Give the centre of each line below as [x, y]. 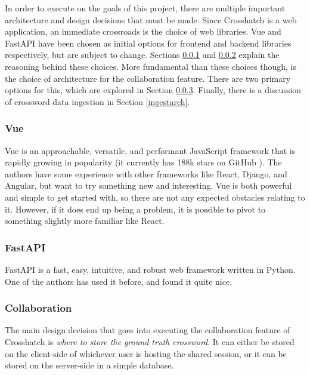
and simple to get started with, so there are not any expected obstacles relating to [155, 197]
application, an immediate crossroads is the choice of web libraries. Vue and [143, 31]
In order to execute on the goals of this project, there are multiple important [145, 8]
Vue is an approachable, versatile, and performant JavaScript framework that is [150, 150]
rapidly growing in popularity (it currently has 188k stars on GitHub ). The [143, 162]
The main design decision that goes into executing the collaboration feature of [148, 330]
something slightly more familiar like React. [85, 221]
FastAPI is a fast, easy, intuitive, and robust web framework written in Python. [150, 269]
